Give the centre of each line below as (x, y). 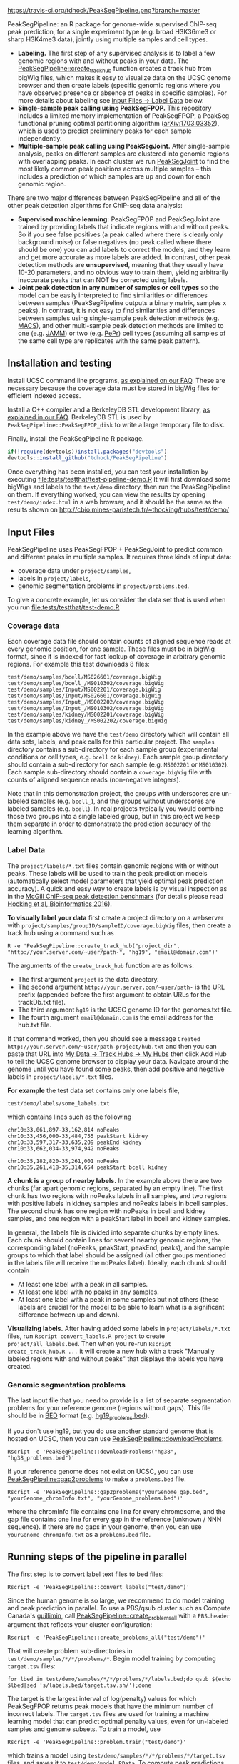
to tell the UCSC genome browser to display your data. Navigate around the (118, 1061)
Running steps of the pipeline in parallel (97, 1557)
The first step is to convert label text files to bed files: (86, 1574)
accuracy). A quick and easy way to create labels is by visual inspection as (117, 888)
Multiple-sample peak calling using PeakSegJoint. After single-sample (124, 146)
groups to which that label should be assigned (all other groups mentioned (117, 1255)
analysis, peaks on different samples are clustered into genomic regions (123, 154)
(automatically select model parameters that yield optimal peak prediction (116, 881)
